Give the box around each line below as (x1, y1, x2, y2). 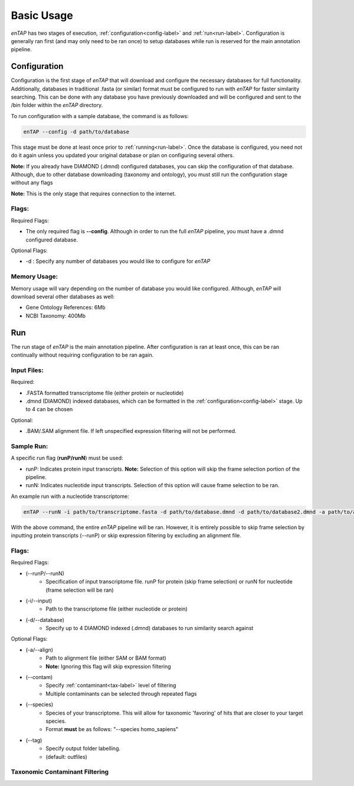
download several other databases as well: (11, 293, 115, 300)
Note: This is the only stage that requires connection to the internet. (11, 190, 176, 197)
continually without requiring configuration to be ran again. (11, 351, 154, 358)
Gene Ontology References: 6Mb (25, 304, 106, 311)
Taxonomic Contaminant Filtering (11, 768, 109, 776)
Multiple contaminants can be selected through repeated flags (45, 690, 197, 697)
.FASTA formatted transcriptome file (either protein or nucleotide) (25, 389, 184, 396)
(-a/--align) (25, 646, 53, 653)
